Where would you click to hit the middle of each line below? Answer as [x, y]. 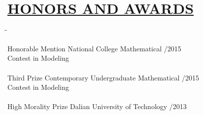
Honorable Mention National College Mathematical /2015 [94, 48]
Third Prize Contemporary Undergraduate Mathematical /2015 [103, 77]
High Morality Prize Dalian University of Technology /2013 [97, 106]
